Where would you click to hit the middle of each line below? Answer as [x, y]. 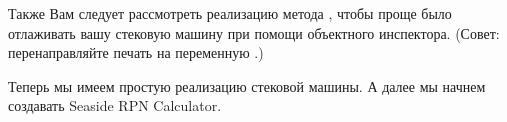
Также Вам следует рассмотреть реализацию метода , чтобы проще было [230, 13]
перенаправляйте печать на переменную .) [136, 52]
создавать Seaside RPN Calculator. [115, 105]
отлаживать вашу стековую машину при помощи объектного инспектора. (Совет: [254, 32]
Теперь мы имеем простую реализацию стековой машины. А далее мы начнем [247, 85]
